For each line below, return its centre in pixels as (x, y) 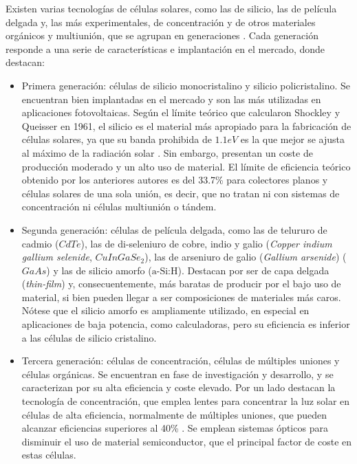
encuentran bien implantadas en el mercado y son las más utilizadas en (171, 99)
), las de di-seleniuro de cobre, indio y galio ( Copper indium (206, 243)
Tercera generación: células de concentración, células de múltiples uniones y (181, 361)
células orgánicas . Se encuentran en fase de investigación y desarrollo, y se (177, 374)
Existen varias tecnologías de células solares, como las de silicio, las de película (171, 8)
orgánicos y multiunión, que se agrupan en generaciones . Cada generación (162, 35)
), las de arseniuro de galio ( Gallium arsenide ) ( (246, 257)
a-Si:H (165, 271)
